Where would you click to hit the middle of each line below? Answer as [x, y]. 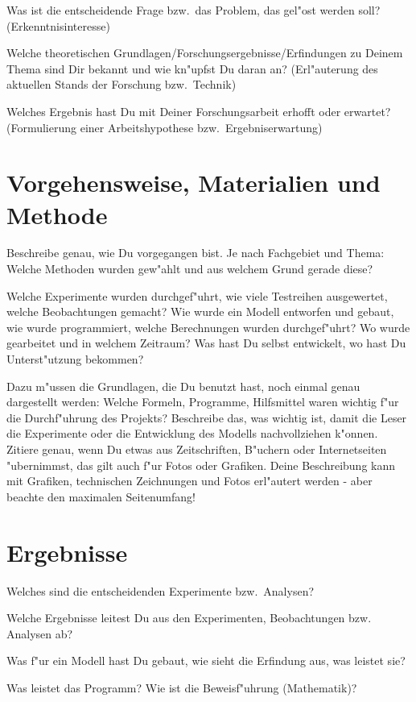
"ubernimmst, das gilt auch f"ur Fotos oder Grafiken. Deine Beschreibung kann [201, 465]
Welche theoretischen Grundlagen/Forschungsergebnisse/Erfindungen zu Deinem [205, 53]
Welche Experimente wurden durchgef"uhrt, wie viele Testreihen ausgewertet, [197, 295]
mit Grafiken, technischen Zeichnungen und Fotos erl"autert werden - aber [189, 481]
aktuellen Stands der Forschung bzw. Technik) [122, 84]
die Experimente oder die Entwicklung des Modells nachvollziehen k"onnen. [192, 433]
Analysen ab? [40, 633]
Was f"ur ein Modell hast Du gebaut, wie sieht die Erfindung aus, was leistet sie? [206, 660]
